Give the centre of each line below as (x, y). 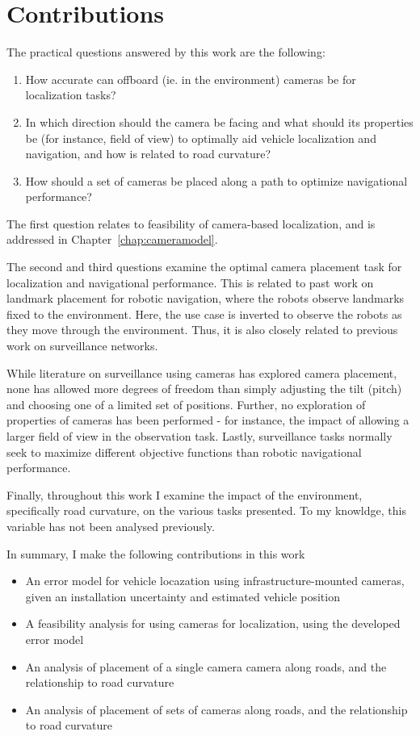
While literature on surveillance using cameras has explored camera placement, (202, 372)
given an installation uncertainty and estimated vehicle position (183, 596)
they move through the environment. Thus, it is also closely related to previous (202, 330)
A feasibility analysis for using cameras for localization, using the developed (213, 623)
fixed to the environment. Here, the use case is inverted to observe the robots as (204, 314)
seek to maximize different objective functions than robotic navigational (184, 452)
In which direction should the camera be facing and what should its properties (219, 121)
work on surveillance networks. (82, 346)
